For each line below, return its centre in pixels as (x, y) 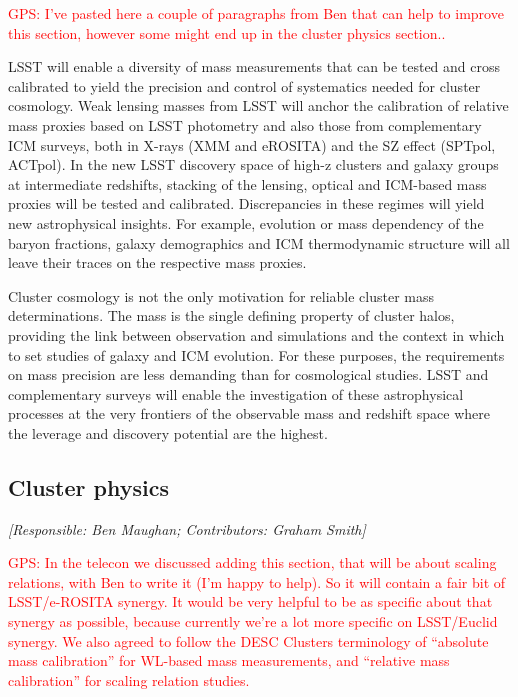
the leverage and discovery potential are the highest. (168, 432)
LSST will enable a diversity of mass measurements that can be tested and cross (254, 66)
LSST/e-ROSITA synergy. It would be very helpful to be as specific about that (250, 601)
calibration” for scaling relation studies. (129, 679)
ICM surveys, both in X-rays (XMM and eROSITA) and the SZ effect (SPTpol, (252, 144)
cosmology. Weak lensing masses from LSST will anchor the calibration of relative (258, 105)
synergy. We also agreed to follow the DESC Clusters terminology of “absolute (248, 640)
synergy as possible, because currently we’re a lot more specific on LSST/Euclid (253, 621)
